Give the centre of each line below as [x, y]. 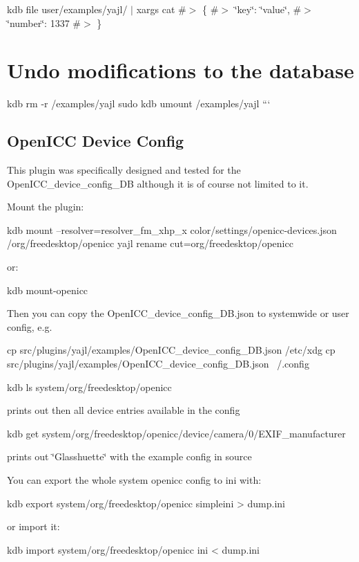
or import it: [33, 526]
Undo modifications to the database [181, 70]
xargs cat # [161, 9]
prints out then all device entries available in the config [124, 410]
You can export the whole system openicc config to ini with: [134, 480]
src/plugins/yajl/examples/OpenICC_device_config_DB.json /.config [158, 364]
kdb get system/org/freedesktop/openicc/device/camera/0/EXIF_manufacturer [176, 433]
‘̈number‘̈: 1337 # [44, 22]
